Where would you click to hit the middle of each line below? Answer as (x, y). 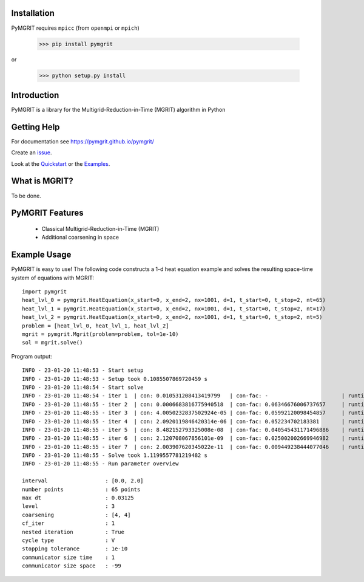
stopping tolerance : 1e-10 (75, 549)
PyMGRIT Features (48, 213)
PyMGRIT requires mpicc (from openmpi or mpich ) (75, 28)
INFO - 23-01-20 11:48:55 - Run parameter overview (100, 464)
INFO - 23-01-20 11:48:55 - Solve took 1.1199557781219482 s (115, 455)
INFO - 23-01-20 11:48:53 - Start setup (83, 370)
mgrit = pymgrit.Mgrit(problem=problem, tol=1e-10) (100, 334)
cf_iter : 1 (69, 523)
